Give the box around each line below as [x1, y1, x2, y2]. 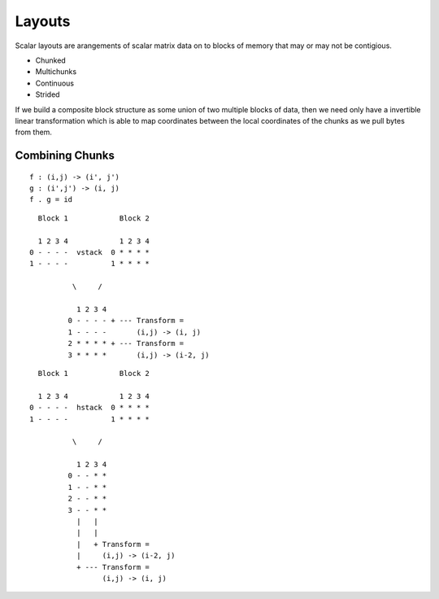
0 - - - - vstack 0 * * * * [29, 248, 150, 257]
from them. [15, 127, 53, 138]
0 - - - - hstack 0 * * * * [29, 403, 150, 413]
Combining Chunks [15, 149, 115, 163]
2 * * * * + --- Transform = [67, 339, 185, 348]
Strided [35, 90, 60, 99]
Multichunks [35, 67, 77, 77]
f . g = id [29, 195, 73, 204]
